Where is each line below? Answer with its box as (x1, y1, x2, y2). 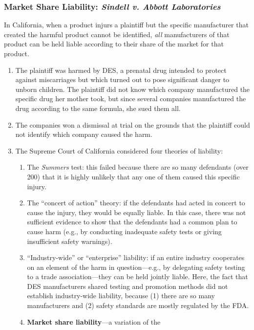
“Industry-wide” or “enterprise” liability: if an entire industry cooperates (27, 252, 245, 263)
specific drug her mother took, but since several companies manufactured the (15, 93, 246, 104)
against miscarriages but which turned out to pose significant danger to (15, 74, 230, 85)
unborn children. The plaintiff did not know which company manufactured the (15, 84, 250, 94)
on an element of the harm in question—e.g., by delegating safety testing (27, 262, 245, 272)
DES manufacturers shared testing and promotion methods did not (27, 281, 228, 291)
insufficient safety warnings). (27, 236, 112, 246)
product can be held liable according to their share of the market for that (4, 39, 224, 49)
